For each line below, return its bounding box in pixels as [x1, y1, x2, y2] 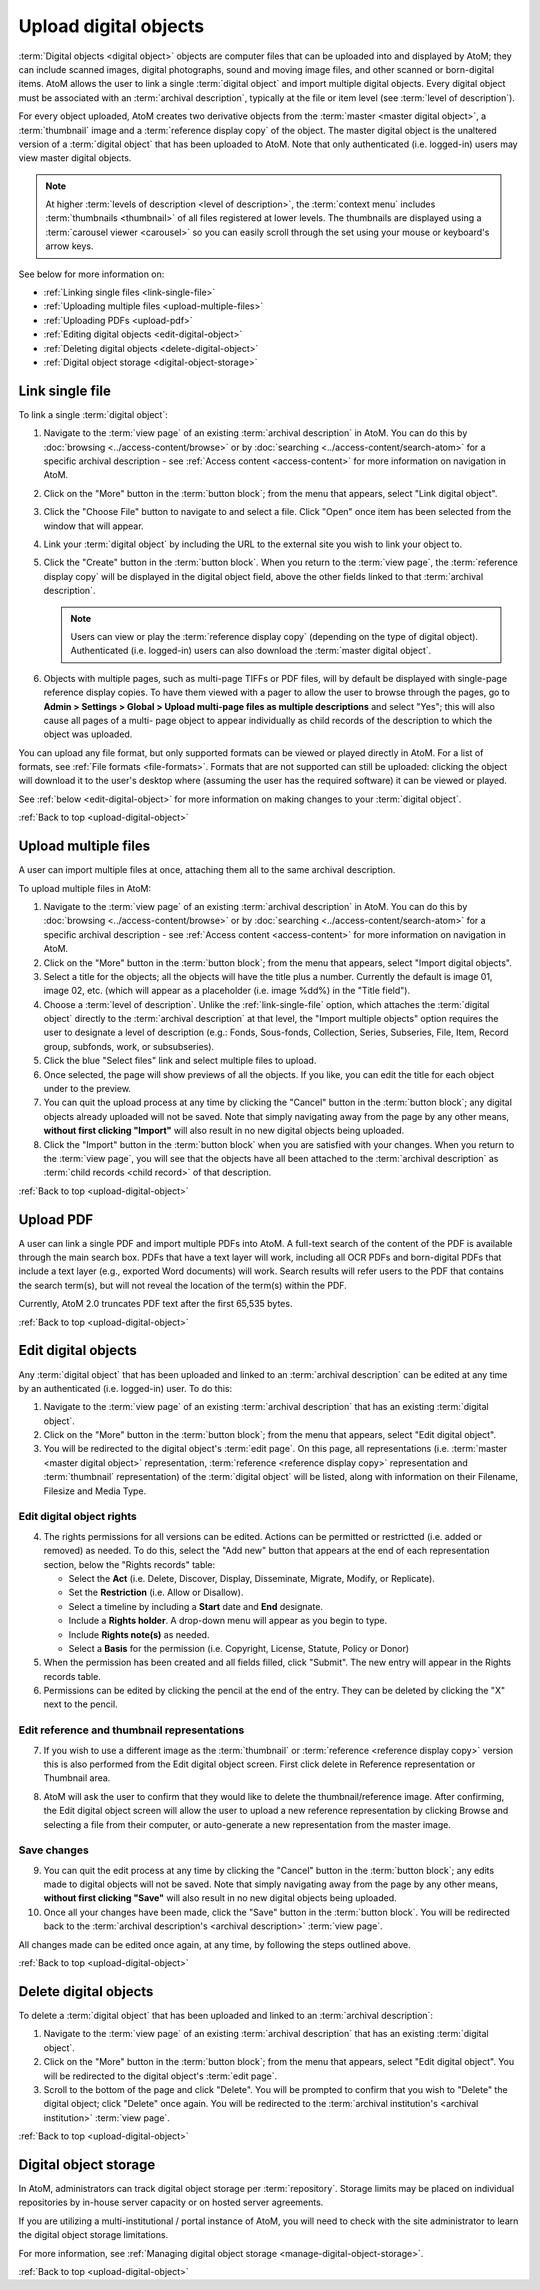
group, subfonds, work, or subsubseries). [43, 1040, 215, 1052]
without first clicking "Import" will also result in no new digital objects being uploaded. [43, 1125, 405, 1137]
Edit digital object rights [18, 1510, 137, 1524]
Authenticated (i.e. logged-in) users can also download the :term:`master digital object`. [70, 645, 432, 657]
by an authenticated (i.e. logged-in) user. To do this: [18, 1382, 233, 1394]
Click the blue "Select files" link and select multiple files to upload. [43, 1055, 317, 1067]
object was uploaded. [43, 728, 133, 740]
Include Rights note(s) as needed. [68, 1628, 210, 1640]
